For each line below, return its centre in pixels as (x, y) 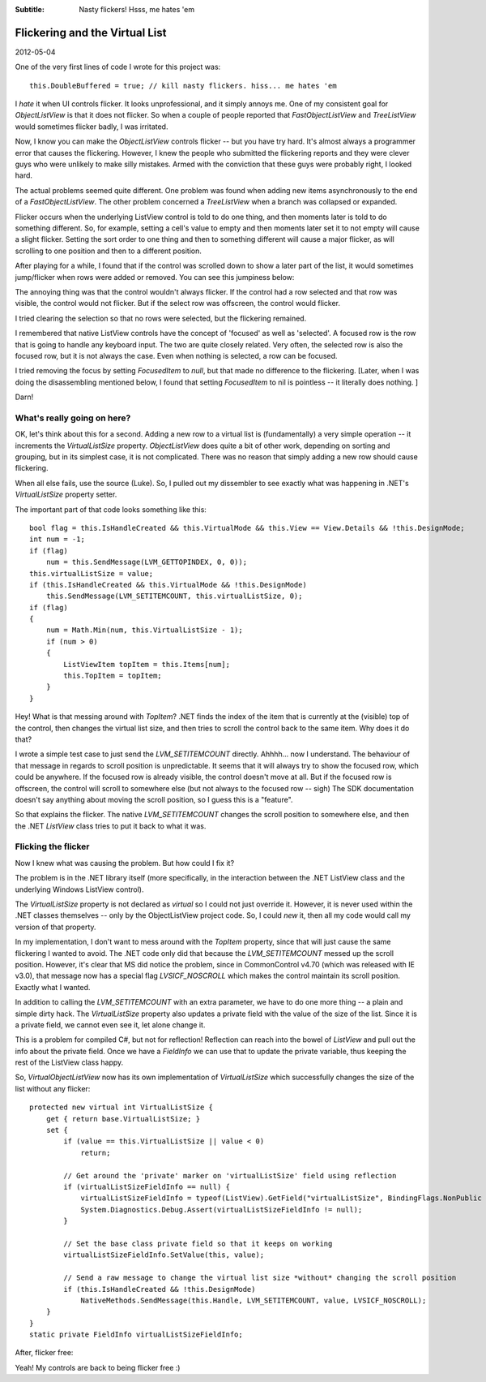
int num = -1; (57, 539)
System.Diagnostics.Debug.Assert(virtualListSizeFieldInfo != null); (222, 1210)
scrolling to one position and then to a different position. (109, 251)
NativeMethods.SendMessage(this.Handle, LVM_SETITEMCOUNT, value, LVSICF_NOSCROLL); (254, 1300)
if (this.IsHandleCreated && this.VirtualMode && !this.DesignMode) (168, 585)
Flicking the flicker (52, 846)
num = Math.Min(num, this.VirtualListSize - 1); (144, 630)
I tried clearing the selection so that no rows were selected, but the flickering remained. (161, 318)
